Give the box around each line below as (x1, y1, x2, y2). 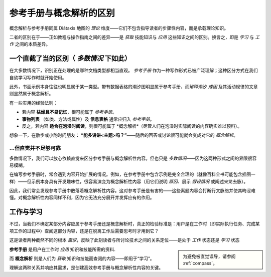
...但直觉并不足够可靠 (9, 145, 61, 152)
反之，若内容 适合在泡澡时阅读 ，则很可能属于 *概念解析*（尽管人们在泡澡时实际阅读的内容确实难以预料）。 (22, 123, 242, 129)
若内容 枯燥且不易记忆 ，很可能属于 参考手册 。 (22, 109, 117, 115)
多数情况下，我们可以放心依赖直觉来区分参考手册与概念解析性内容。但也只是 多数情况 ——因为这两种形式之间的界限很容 (9, 155, 257, 161)
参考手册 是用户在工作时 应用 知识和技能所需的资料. (9, 246, 115, 252)
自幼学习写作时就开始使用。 (9, 74, 67, 80)
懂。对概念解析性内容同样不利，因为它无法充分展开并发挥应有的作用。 (9, 194, 155, 200)
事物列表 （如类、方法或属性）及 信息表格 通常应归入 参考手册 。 (22, 116, 155, 122)
